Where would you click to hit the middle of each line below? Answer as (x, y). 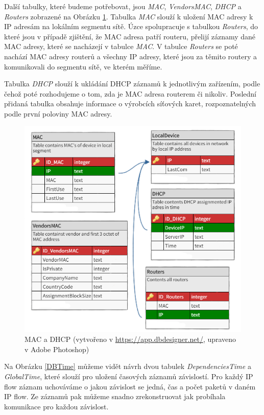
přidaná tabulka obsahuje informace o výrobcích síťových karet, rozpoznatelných (130, 103)
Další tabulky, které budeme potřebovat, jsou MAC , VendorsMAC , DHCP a (123, 6)
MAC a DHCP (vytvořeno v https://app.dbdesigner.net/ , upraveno (130, 339)
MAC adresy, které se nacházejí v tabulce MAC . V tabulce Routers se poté (121, 46)
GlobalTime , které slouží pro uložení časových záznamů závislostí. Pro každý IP (129, 376)
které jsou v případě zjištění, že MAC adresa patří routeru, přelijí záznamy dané (130, 36)
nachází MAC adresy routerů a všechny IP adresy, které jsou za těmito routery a (131, 56)
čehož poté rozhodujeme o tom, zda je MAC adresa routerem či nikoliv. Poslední (130, 93)
